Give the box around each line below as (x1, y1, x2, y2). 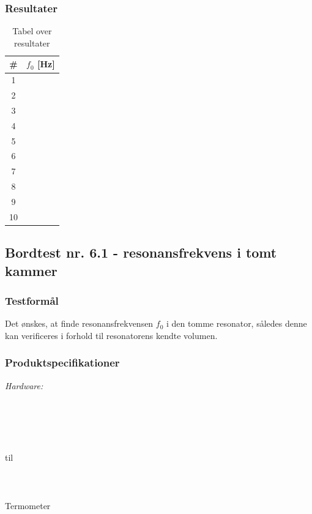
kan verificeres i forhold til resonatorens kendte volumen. (5, 329, 218, 341)
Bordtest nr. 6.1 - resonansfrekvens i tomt (5, 243, 277, 262)
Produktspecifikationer (5, 355, 120, 370)
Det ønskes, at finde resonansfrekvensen (5, 317, 154, 330)
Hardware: (5, 379, 43, 392)
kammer (5, 261, 58, 280)
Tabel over (12, 24, 52, 37)
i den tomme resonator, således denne (166, 317, 307, 330)
